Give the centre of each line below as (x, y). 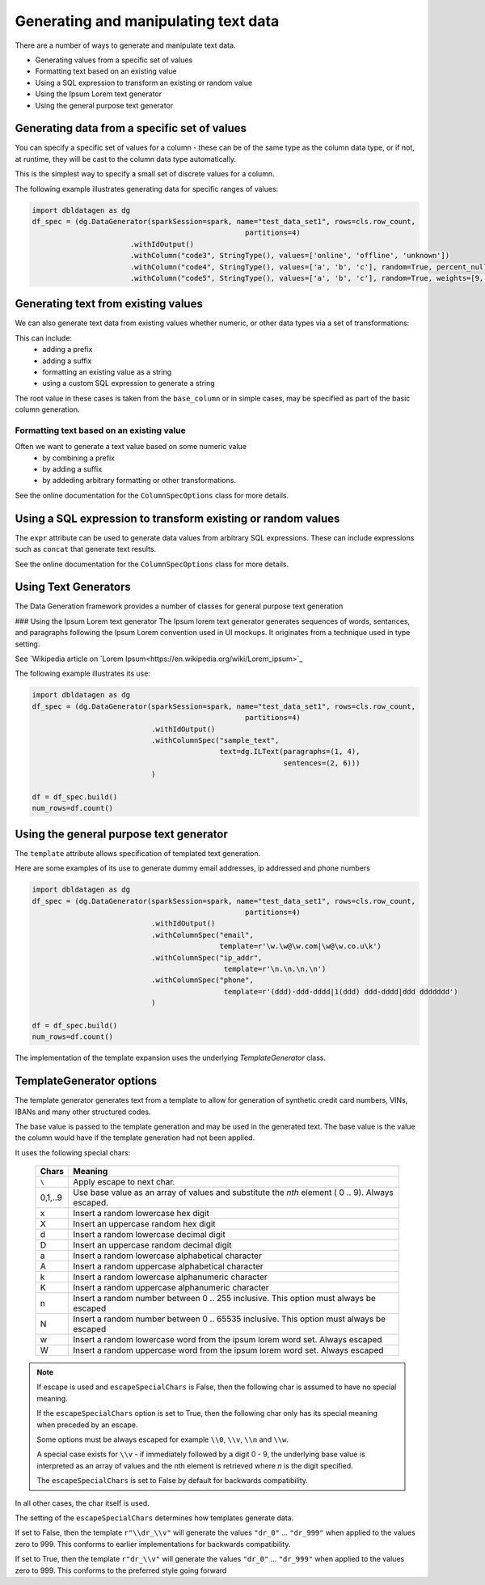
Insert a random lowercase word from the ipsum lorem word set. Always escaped (228, 1340)
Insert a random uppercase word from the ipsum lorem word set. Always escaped (228, 1350)
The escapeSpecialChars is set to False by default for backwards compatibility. (173, 1481)
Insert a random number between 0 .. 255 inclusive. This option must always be (224, 1299)
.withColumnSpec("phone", (202, 980)
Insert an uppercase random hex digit (144, 1224)
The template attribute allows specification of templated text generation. (138, 853)
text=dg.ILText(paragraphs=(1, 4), (290, 752)
